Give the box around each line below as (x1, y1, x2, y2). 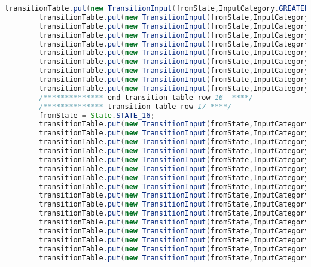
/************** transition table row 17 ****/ (39, 102, 232, 111)
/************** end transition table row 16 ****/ (39, 93, 254, 102)
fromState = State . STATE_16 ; (39, 111, 155, 120)
